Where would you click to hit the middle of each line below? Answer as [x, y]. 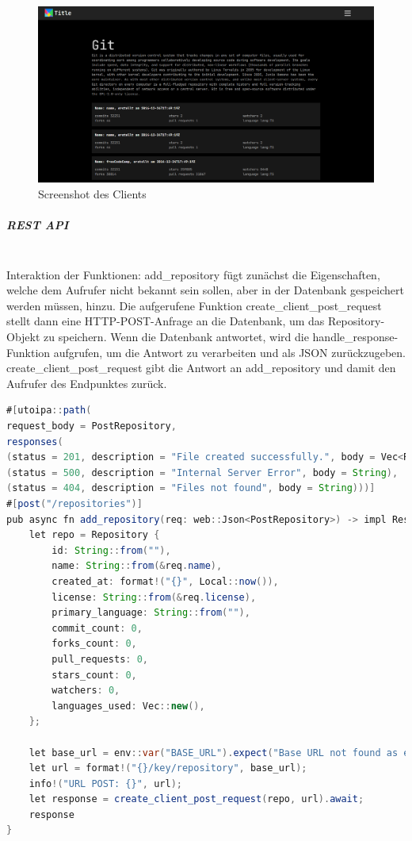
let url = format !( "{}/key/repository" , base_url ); [168, 768]
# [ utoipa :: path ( [49, 411]
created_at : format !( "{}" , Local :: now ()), [165, 581]
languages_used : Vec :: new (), [128, 706]
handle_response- [355, 337]
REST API [38, 225]
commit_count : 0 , [97, 628]
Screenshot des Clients [92, 193]
